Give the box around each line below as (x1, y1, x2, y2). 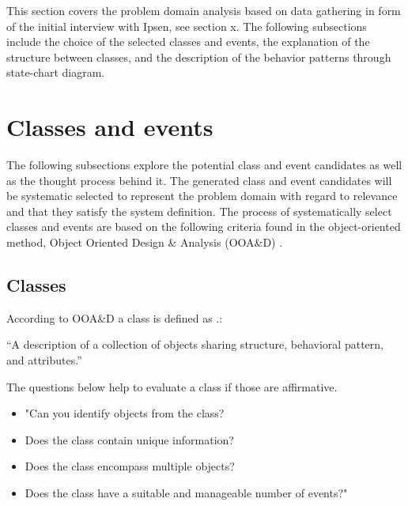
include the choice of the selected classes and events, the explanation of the (6, 33, 370, 50)
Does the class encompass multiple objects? (25, 458, 235, 474)
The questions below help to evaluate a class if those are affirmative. (6, 378, 338, 395)
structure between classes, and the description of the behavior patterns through (6, 48, 391, 65)
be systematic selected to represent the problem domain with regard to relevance (6, 187, 398, 204)
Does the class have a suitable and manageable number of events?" (25, 485, 348, 501)
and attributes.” (6, 352, 82, 368)
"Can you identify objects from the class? (25, 405, 225, 421)
